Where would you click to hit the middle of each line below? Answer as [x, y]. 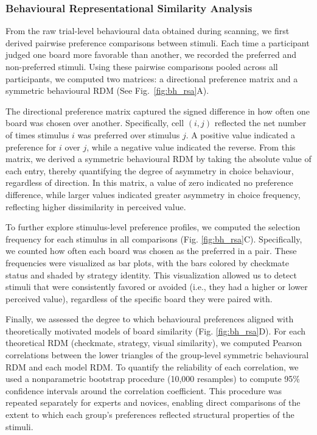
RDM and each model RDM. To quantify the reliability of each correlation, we [152, 366]
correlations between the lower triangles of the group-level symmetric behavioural [157, 355]
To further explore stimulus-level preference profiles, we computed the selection [153, 227]
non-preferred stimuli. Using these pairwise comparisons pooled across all [142, 66]
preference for [31, 147]
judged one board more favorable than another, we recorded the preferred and [151, 55]
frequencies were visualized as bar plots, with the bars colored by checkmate [148, 262]
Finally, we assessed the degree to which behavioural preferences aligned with [150, 319]
